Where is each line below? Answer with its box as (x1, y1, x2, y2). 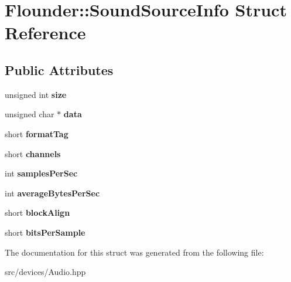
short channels (5, 147, 61, 159)
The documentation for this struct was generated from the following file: (5, 246, 264, 258)
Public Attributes (5, 60, 114, 79)
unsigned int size (5, 88, 67, 100)
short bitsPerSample (5, 226, 85, 238)
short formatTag (5, 127, 69, 140)
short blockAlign (5, 206, 70, 219)
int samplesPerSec (5, 167, 78, 179)
